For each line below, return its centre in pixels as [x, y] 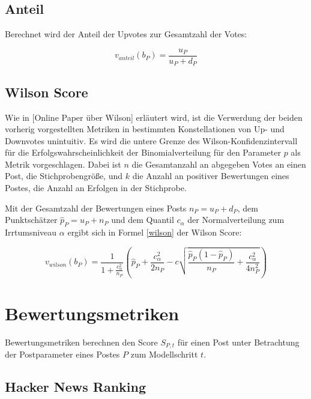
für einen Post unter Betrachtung [238, 342]
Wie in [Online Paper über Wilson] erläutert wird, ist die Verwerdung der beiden [154, 117]
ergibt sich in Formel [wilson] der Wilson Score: [155, 232]
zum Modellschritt [164, 354]
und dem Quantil [143, 220]
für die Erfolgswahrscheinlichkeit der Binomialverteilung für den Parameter [143, 152]
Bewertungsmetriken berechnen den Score [81, 342]
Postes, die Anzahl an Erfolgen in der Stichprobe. [96, 188]
